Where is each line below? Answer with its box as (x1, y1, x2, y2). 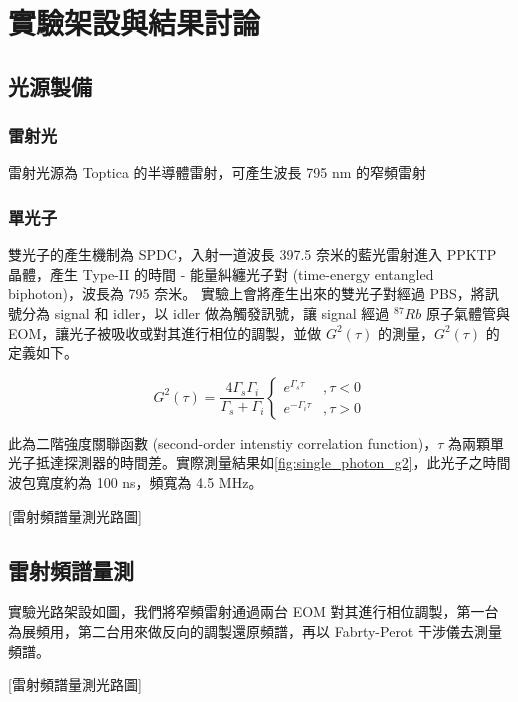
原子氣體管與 (425, 302, 510, 323)
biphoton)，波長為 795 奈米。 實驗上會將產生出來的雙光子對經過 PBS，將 (8, 283, 485, 304)
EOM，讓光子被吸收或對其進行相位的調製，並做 (8, 322, 322, 343)
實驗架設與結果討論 (8, 2, 261, 43)
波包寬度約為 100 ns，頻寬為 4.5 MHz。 (8, 471, 263, 492)
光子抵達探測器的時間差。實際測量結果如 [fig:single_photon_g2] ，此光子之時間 (8, 452, 511, 473)
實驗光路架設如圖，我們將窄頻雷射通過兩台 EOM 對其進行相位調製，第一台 (8, 601, 499, 622)
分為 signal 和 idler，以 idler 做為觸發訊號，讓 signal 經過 (21, 302, 390, 323)
